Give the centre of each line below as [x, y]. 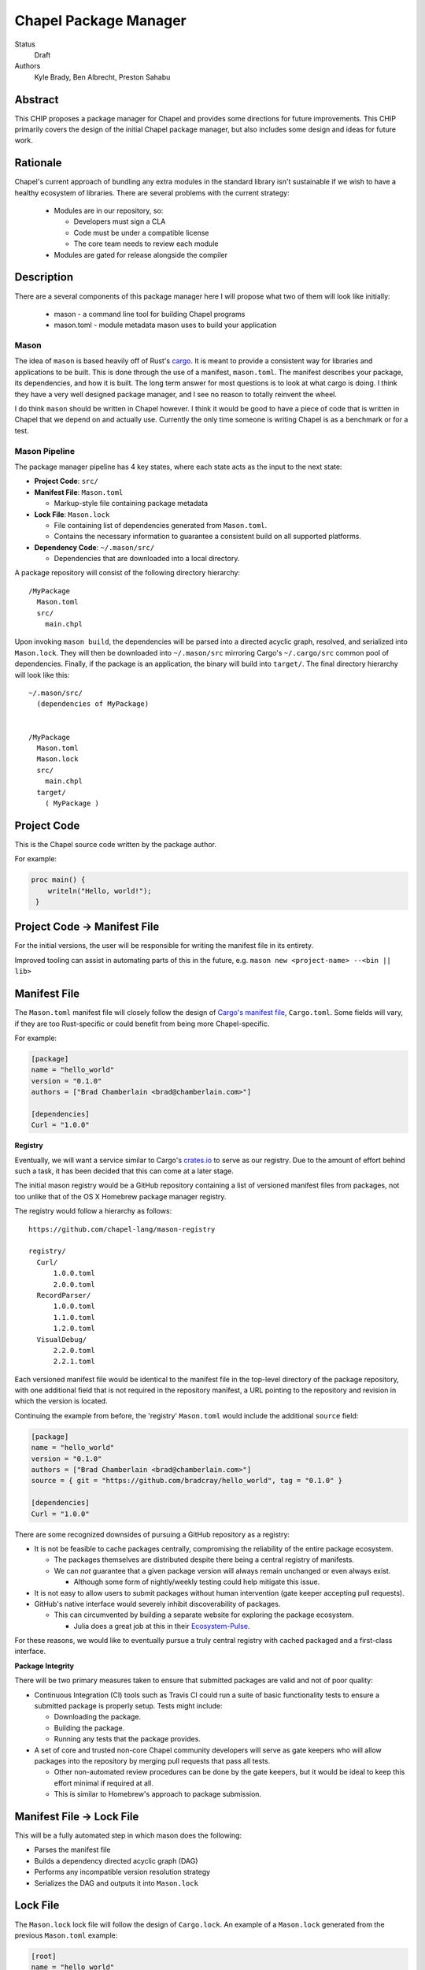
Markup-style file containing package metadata [131, 504]
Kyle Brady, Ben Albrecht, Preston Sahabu [102, 77]
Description [44, 277]
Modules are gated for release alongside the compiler [141, 255]
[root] [44, 1956]
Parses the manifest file [72, 1850]
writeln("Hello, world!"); [100, 891]
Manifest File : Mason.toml [79, 492]
